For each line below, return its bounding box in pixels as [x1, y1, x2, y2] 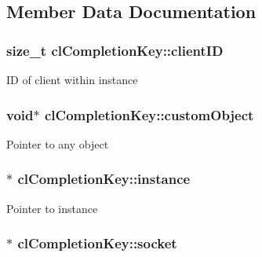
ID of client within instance [6, 72, 138, 87]
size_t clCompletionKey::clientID [6, 40, 224, 60]
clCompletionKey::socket [17, 233, 177, 253]
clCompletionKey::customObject [44, 105, 254, 124]
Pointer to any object [6, 135, 109, 152]
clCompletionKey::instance [17, 169, 191, 189]
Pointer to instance [6, 200, 98, 216]
